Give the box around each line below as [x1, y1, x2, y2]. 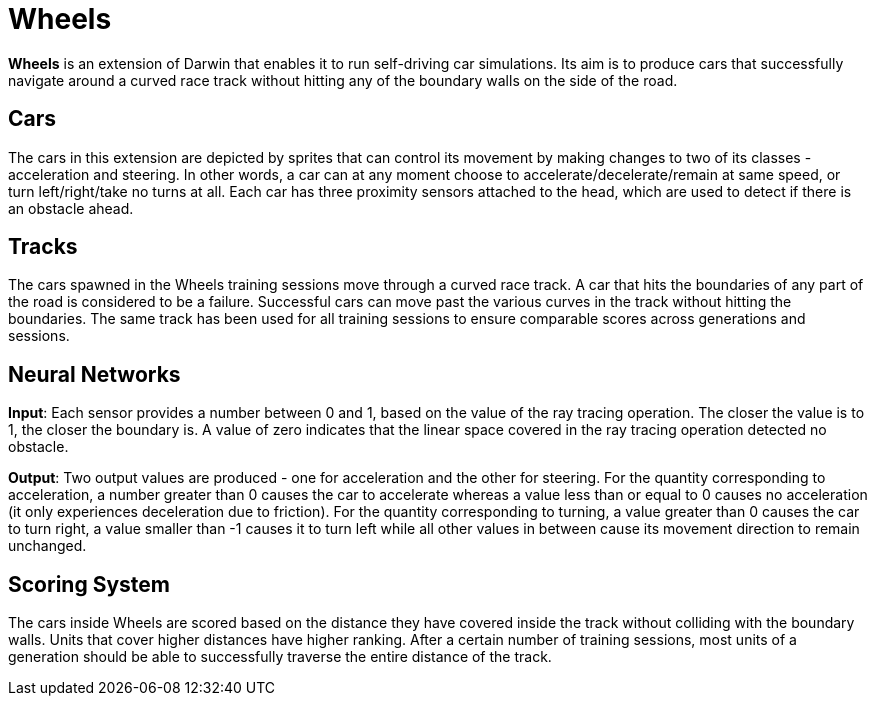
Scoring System [8, 571, 170, 597]
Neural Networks [8, 361, 181, 387]
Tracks [8, 234, 78, 260]
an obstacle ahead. [8, 199, 134, 217]
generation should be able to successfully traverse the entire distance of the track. [8, 648, 552, 666]
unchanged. [8, 537, 87, 555]
